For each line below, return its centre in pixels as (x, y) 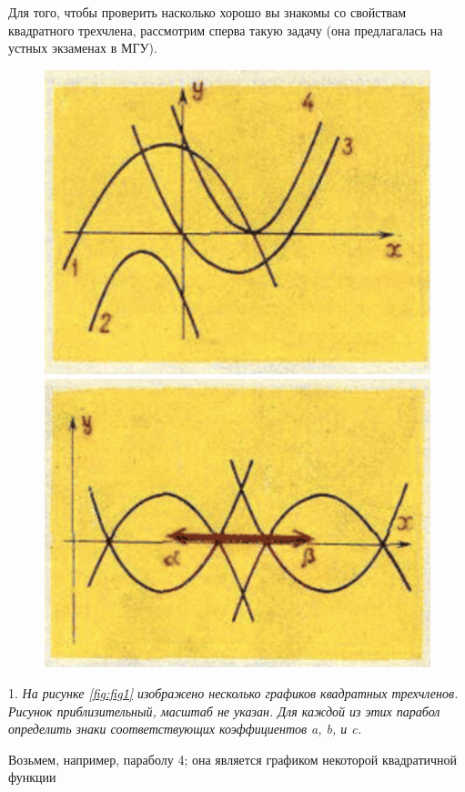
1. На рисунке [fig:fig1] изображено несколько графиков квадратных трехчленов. (233, 693)
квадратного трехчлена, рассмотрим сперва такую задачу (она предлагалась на (226, 30)
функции (32, 777)
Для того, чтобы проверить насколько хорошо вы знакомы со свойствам (207, 12)
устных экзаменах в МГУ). (83, 48)
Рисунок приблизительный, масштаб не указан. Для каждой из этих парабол (224, 711)
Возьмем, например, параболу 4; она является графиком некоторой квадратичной (233, 759)
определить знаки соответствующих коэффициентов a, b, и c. (185, 729)
